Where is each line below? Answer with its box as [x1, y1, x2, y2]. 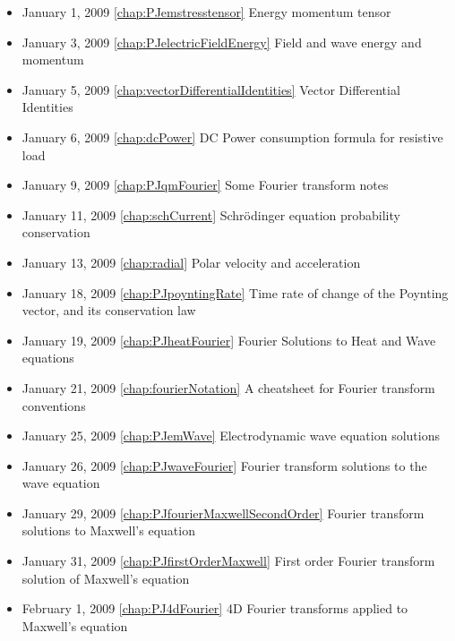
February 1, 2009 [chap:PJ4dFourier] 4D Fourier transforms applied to [21, 599, 408, 618]
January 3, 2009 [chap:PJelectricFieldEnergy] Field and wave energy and [21, 32, 422, 51]
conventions [21, 396, 86, 415]
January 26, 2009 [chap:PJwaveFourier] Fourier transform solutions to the [21, 456, 427, 474]
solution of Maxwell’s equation [21, 568, 190, 587]
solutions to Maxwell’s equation [21, 521, 195, 540]
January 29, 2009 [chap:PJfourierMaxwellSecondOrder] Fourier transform [21, 503, 425, 522]
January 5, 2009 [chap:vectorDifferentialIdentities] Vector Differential [21, 80, 400, 98]
